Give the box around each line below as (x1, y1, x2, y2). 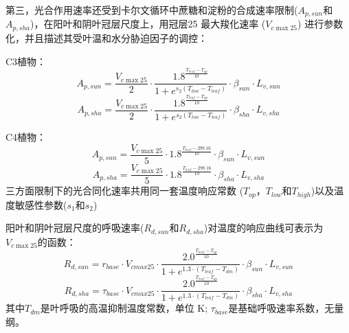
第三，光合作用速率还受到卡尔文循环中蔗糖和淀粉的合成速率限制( (5, 3, 298, 16)
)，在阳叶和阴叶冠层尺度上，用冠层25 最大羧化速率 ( (30, 16, 266, 31)
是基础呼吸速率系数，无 (228, 301, 335, 315)
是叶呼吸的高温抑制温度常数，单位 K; (40, 301, 208, 315)
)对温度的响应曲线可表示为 (203, 220, 324, 235)
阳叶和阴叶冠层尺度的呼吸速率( (5, 220, 144, 235)
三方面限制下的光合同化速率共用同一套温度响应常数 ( (5, 183, 244, 198)
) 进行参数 (297, 16, 344, 31)
